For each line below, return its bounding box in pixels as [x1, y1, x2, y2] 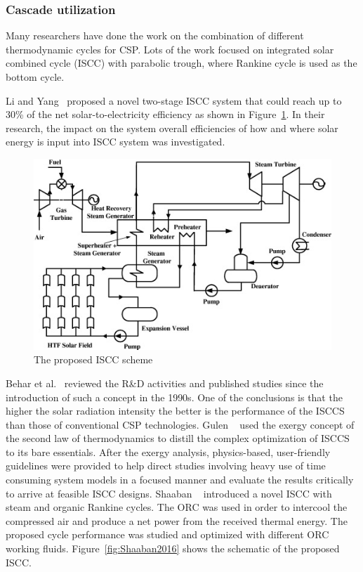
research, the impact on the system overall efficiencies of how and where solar [6, 120, 338, 135]
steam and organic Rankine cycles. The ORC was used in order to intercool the [6, 500, 348, 514]
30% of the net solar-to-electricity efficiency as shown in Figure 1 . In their [6, 107, 325, 122]
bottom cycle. [6, 70, 65, 84]
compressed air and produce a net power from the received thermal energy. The [6, 513, 348, 528]
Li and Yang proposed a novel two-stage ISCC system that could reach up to [6, 93, 342, 108]
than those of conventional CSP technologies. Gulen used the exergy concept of [6, 417, 355, 431]
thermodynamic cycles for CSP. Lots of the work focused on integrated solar [6, 41, 334, 56]
